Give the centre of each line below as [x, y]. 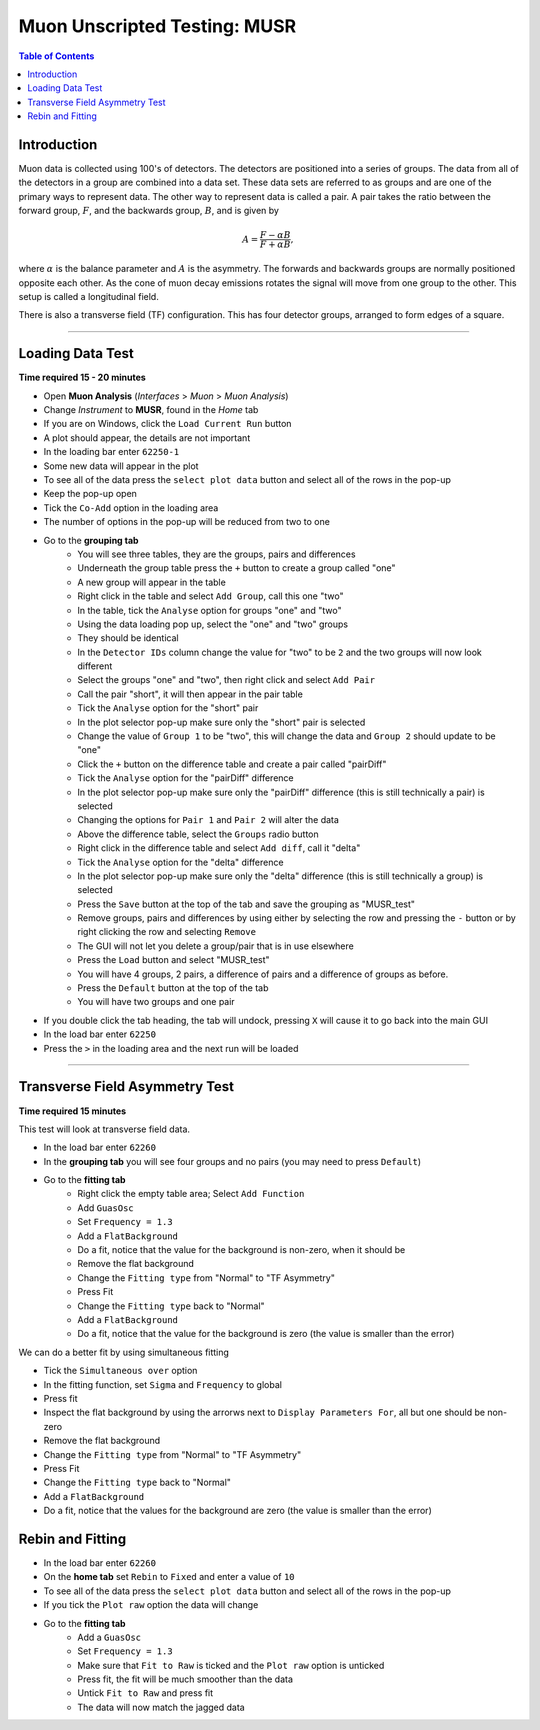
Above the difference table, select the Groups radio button [198, 834]
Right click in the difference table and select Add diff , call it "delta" [219, 848]
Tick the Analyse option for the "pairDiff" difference [185, 778]
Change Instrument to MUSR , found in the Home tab [151, 410]
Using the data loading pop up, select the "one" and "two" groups [213, 624]
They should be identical [128, 638]
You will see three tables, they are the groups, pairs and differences [216, 554]
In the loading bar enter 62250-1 [111, 452]
